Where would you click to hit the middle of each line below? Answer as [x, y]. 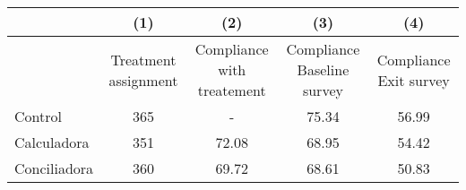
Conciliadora [54, 168]
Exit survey [414, 80]
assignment [143, 80]
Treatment [143, 59]
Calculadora [52, 142]
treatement [232, 90]
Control [38, 116]
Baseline [323, 69]
